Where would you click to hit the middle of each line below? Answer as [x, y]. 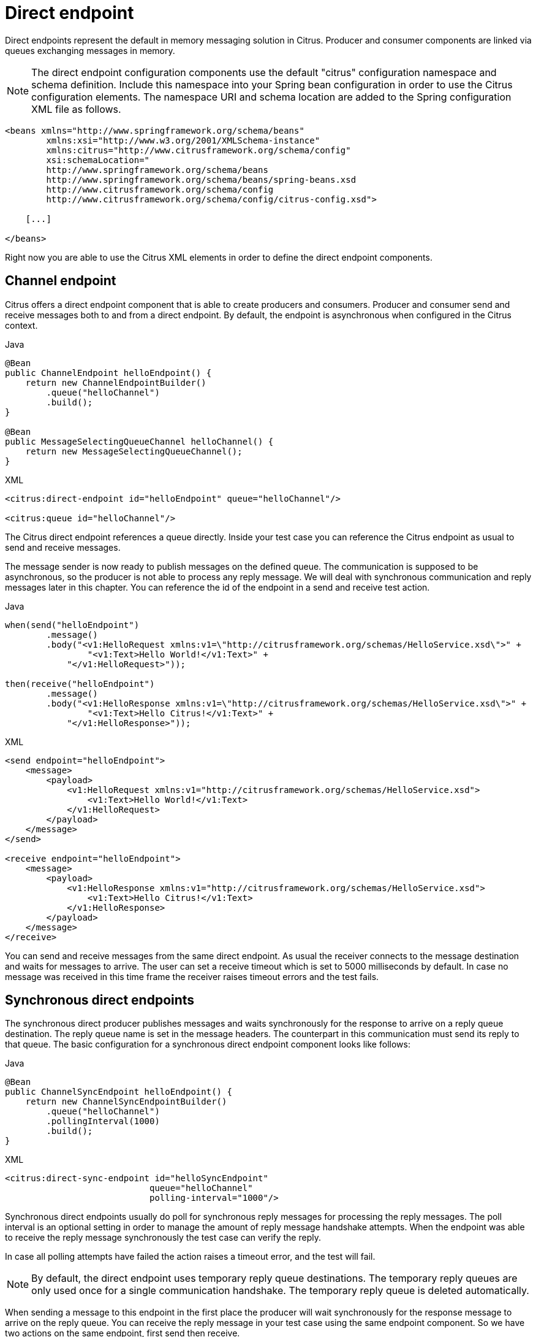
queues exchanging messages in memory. [90, 50]
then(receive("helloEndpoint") [80, 684]
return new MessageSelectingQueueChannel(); [134, 451]
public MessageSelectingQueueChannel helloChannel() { [139, 441]
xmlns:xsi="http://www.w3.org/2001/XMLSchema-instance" [183, 140]
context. [21, 325]
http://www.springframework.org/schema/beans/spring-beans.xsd [201, 179]
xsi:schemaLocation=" [98, 160]
